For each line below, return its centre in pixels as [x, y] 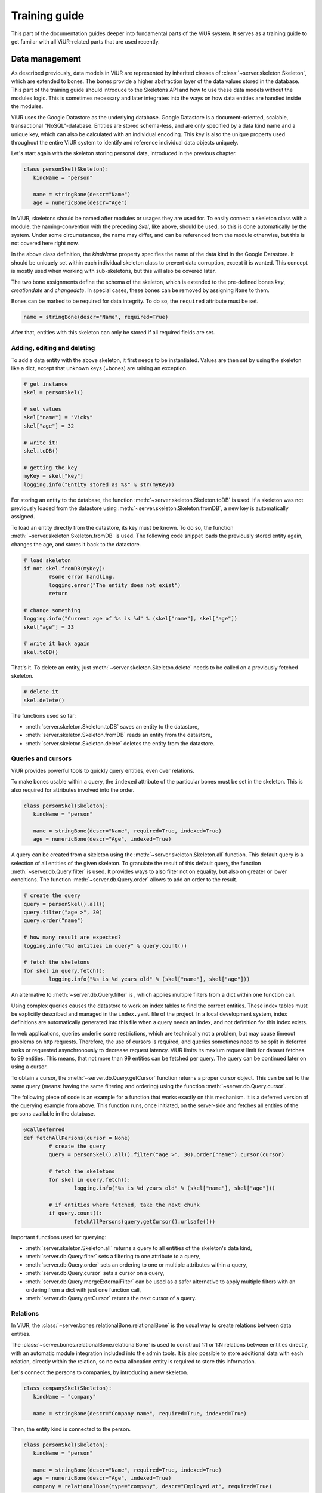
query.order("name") [53, 921]
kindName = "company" [65, 1397]
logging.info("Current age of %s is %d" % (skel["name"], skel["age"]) [131, 619]
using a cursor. [29, 1067]
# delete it [41, 692]
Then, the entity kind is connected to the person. [71, 1429]
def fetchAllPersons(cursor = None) [77, 1138]
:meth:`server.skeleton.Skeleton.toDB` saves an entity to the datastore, [112, 726]
